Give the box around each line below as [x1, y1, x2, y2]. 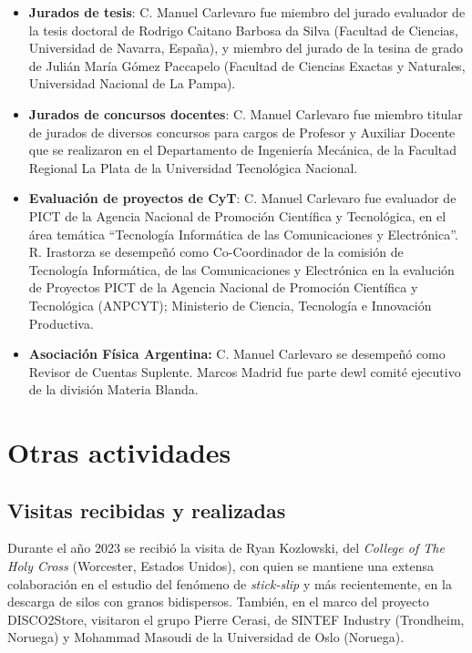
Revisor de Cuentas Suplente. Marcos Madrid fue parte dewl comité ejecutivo [28, 362, 461, 381]
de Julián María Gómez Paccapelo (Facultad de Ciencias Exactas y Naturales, [28, 56, 466, 75]
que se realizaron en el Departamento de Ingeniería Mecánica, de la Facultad [28, 140, 457, 159]
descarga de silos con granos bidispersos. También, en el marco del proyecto [7, 592, 429, 611]
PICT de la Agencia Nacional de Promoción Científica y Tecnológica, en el [28, 206, 446, 225]
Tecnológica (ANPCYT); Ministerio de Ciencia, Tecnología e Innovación [28, 295, 432, 314]
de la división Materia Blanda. [28, 380, 199, 399]
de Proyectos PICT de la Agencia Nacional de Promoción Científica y [28, 278, 418, 297]
